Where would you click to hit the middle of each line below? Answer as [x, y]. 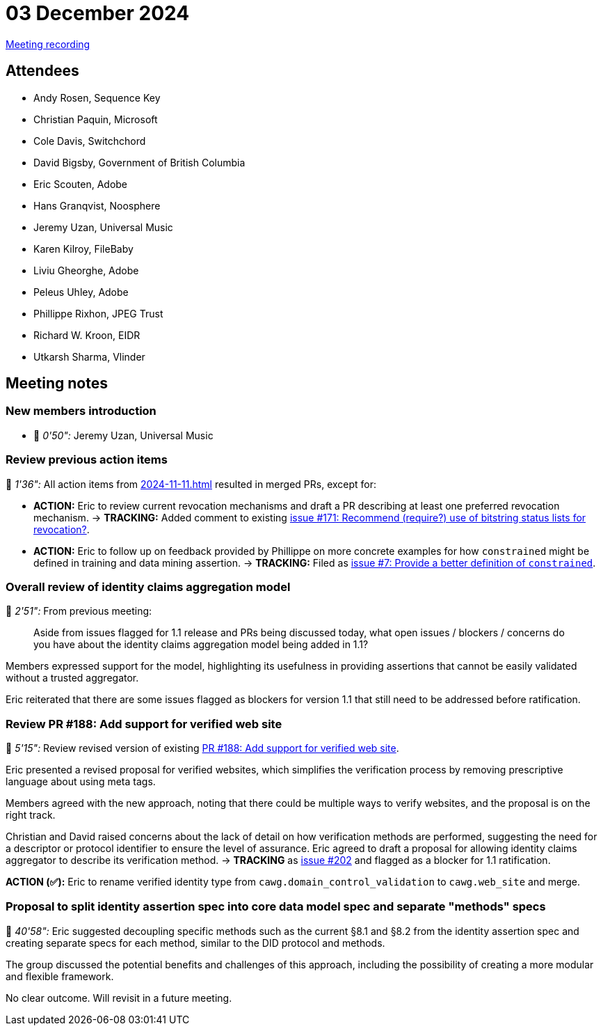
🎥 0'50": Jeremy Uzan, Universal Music [123, 435]
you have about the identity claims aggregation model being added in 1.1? [201, 645]
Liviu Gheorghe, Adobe [86, 270]
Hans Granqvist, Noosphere [97, 205]
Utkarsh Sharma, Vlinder [89, 356]
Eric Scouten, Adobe [81, 184]
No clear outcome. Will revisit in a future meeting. [119, 998]
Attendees [42, 71]
